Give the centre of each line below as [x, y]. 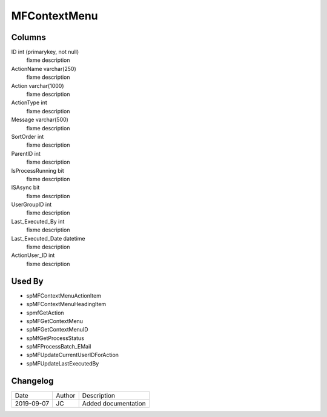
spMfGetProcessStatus [55, 338]
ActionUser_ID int [33, 255]
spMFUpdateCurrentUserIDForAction [73, 355]
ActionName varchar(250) [44, 68]
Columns [29, 37]
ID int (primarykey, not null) [45, 52]
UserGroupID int [31, 205]
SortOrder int [28, 136]
